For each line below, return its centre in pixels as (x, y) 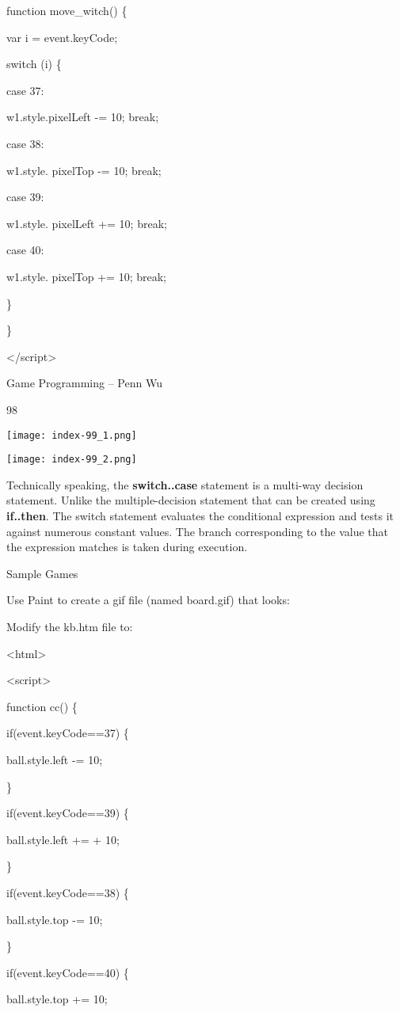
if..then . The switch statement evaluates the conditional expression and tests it (200, 516)
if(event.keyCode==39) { (68, 813)
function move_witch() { (67, 10)
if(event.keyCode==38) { (68, 892)
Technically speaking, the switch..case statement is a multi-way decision (185, 484)
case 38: (25, 143)
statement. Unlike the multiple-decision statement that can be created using (191, 500)
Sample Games (42, 573)
